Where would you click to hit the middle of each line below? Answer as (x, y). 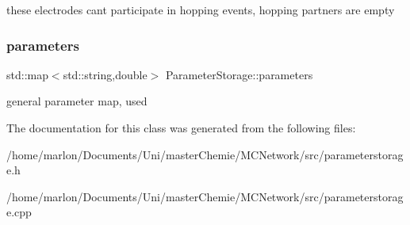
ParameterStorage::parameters (239, 74)
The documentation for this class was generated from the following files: (181, 128)
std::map (27, 74)
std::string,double (105, 74)
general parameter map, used (77, 101)
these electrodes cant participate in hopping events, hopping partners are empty (201, 10)
